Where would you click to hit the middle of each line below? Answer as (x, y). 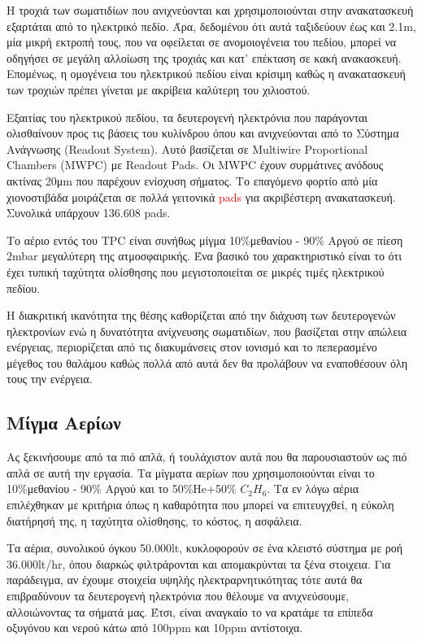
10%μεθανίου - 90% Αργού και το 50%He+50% (122, 488)
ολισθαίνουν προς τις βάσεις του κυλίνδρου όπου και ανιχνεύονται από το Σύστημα (203, 133)
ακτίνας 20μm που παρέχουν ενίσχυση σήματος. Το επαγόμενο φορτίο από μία (192, 180)
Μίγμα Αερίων (64, 423)
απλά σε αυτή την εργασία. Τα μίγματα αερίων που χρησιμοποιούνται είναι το (191, 472)
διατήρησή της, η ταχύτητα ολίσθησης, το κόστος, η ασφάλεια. (154, 520)
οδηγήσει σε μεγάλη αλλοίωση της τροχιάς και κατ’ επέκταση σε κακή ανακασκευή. (204, 57)
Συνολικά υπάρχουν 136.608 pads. (89, 213)
